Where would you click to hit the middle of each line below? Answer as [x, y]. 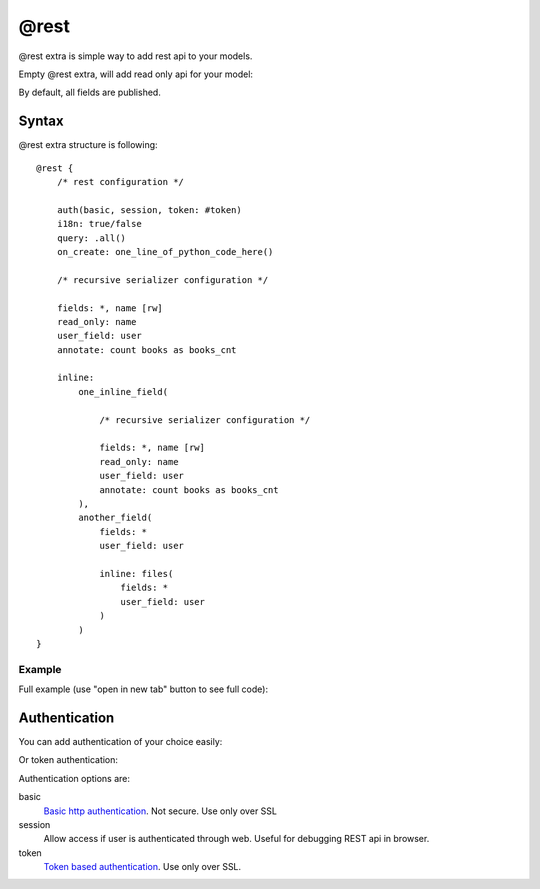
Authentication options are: [74, 778]
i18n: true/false [99, 224]
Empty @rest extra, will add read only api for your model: [136, 74]
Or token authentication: [68, 760]
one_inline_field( [123, 391]
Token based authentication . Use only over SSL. [142, 867]
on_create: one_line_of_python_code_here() [165, 251]
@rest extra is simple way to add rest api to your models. [135, 56]
